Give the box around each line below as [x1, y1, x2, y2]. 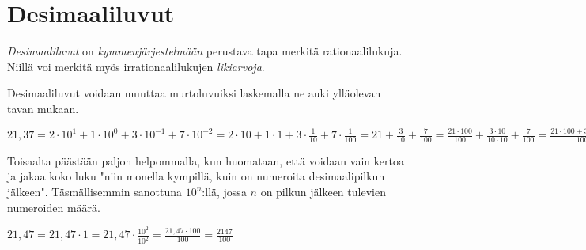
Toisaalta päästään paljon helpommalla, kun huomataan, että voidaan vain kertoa [7, 152, 404, 169]
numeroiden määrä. [7, 199, 100, 215]
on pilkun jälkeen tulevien [260, 184, 386, 200]
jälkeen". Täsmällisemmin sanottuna [7, 184, 183, 200]
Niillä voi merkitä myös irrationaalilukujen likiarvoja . [7, 58, 265, 74]
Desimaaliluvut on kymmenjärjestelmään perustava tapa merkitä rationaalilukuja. [7, 43, 403, 59]
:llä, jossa [202, 184, 247, 200]
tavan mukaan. [7, 100, 79, 116]
